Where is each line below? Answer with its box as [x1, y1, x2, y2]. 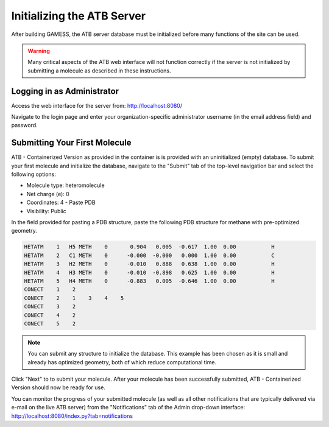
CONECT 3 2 [24, 303, 76, 310]
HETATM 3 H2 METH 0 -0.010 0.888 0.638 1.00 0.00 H [24, 261, 275, 267]
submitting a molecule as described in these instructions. [27, 67, 171, 74]
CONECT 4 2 [24, 311, 76, 319]
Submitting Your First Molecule [11, 138, 132, 148]
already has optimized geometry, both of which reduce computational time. [27, 358, 217, 365]
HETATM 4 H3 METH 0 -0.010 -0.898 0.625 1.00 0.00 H [24, 269, 275, 276]
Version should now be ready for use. [11, 384, 106, 391]
